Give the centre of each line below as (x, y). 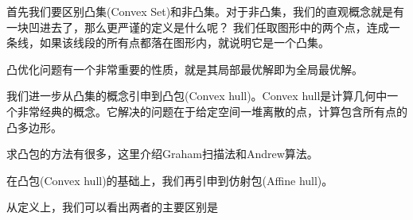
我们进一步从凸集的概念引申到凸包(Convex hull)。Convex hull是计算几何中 (197, 96)
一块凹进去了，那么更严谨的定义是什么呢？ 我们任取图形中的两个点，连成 (198, 27)
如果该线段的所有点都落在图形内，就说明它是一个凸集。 (184, 42)
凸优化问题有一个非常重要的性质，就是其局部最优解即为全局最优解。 (185, 69)
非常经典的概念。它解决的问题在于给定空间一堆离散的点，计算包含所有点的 (212, 111)
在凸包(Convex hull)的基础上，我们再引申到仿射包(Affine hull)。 (170, 180)
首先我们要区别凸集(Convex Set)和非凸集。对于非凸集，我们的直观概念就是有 (206, 11)
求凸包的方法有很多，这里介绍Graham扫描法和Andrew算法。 (162, 154)
